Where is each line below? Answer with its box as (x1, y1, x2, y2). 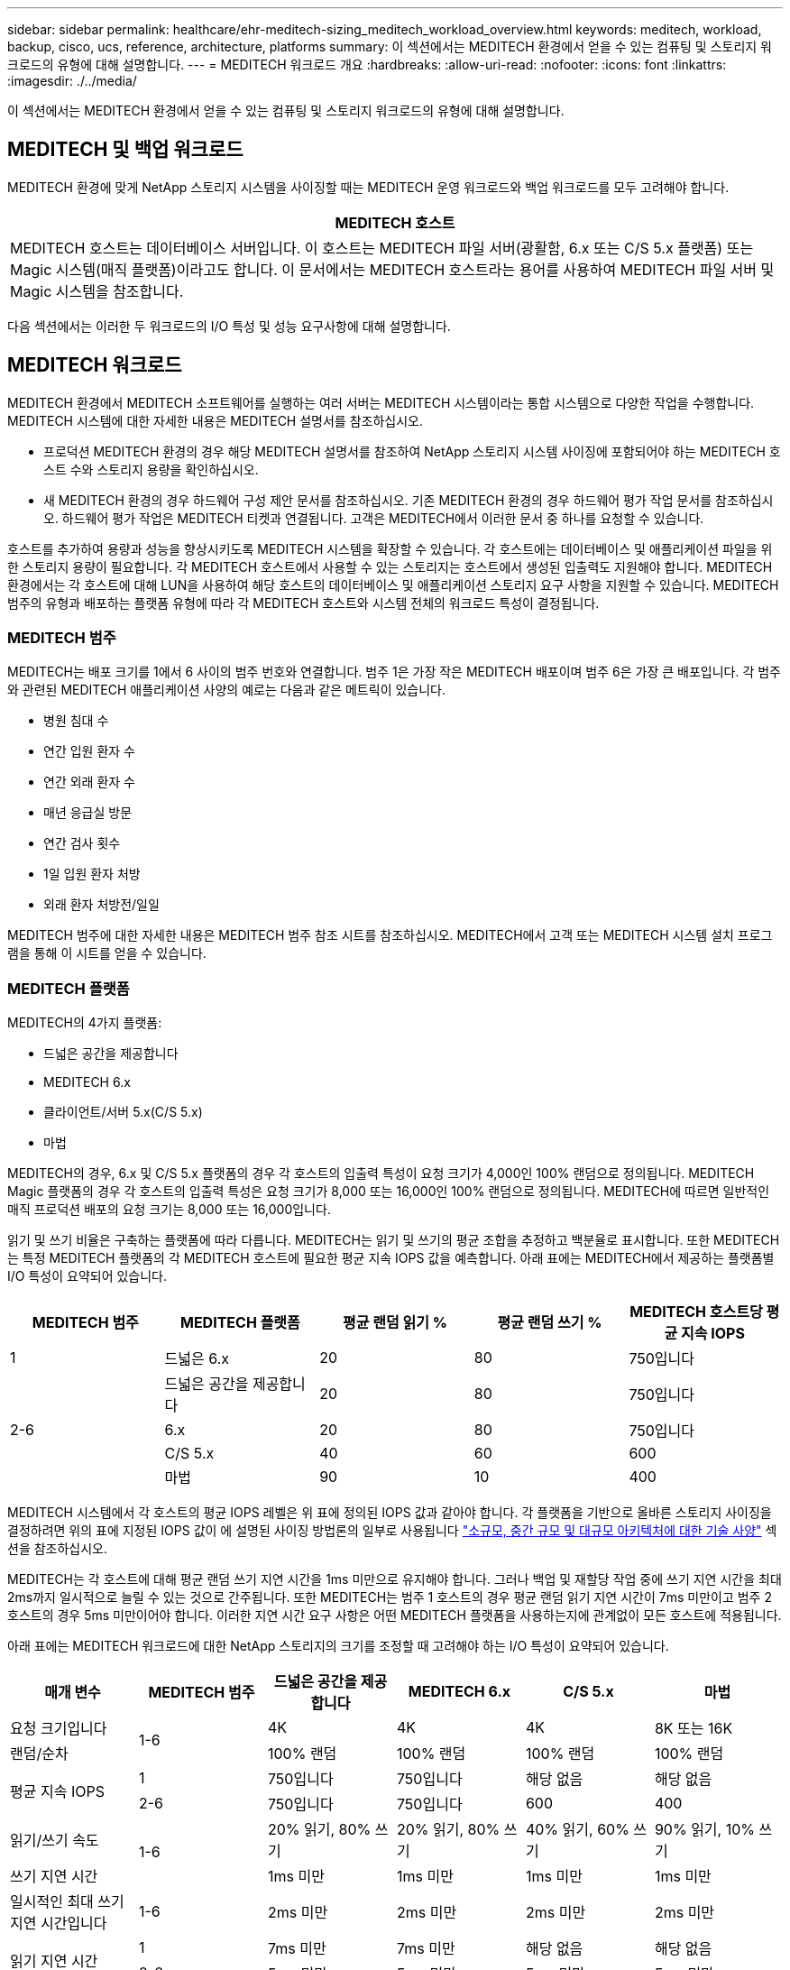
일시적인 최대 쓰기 (10, 1892, 124, 1911)
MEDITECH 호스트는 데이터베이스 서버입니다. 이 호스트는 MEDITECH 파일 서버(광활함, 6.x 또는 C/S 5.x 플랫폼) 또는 (10, 238, 754, 257)
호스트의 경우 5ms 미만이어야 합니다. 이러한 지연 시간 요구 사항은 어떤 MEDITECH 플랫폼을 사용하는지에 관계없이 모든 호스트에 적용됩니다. (7, 1607, 782, 1624)
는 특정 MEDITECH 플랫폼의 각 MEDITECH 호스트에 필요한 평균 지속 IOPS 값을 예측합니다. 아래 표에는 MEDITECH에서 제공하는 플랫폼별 (7, 1250, 775, 1266)
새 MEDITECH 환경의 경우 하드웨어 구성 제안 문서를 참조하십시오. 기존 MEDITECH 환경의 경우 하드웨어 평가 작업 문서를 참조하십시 (43, 492, 774, 508)
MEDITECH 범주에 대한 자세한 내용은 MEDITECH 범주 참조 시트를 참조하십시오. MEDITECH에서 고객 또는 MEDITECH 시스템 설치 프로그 (7, 927, 773, 944)
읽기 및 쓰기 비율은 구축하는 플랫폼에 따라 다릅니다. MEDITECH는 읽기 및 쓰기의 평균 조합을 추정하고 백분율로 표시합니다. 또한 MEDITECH (7, 1232, 780, 1248)
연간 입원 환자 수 (43, 743, 135, 759)
